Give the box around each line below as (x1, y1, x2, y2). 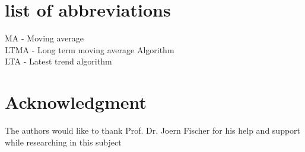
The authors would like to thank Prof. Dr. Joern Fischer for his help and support (5, 124, 301, 137)
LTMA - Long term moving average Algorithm (5, 43, 174, 56)
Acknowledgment (5, 90, 147, 114)
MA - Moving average (5, 32, 84, 44)
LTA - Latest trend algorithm (5, 55, 112, 67)
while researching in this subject (5, 135, 122, 148)
